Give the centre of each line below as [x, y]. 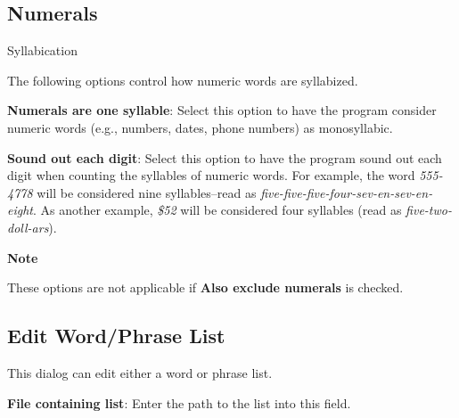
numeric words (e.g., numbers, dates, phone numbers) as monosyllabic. [200, 127]
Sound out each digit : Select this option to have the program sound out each [225, 157]
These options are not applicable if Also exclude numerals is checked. [205, 287]
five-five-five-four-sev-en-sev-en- [347, 192]
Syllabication [42, 50]
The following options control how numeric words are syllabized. [183, 80]
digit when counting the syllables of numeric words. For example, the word [211, 175]
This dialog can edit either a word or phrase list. [140, 372]
